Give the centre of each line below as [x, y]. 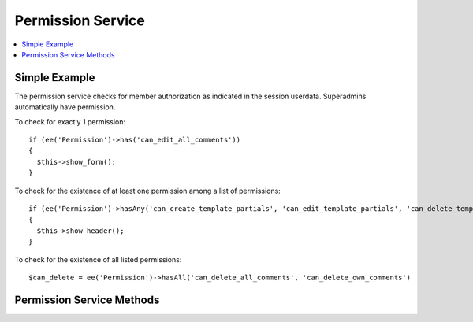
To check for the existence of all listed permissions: [98, 259]
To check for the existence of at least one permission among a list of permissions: [148, 191]
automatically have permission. [65, 107]
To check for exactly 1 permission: [70, 121]
